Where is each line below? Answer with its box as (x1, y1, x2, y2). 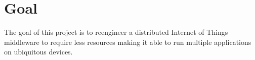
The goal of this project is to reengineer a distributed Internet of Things (4, 27, 228, 37)
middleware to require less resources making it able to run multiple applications (4, 36, 251, 47)
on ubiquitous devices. (4, 46, 73, 57)
